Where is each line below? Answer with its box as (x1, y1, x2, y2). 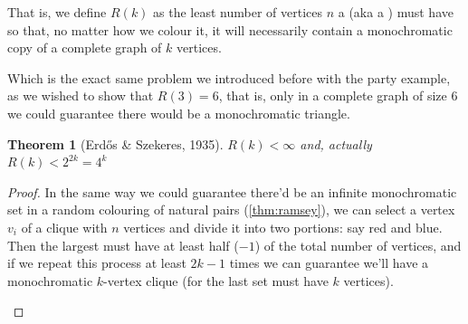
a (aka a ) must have (338, 3, 454, 21)
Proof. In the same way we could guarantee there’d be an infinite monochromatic (7, 182, 457, 201)
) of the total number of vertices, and (254, 235, 462, 254)
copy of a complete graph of (7, 38, 162, 57)
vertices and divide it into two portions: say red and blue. (123, 217, 443, 236)
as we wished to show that (7, 86, 154, 105)
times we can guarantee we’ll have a (229, 253, 429, 272)
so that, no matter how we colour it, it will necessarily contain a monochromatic (7, 20, 453, 39)
